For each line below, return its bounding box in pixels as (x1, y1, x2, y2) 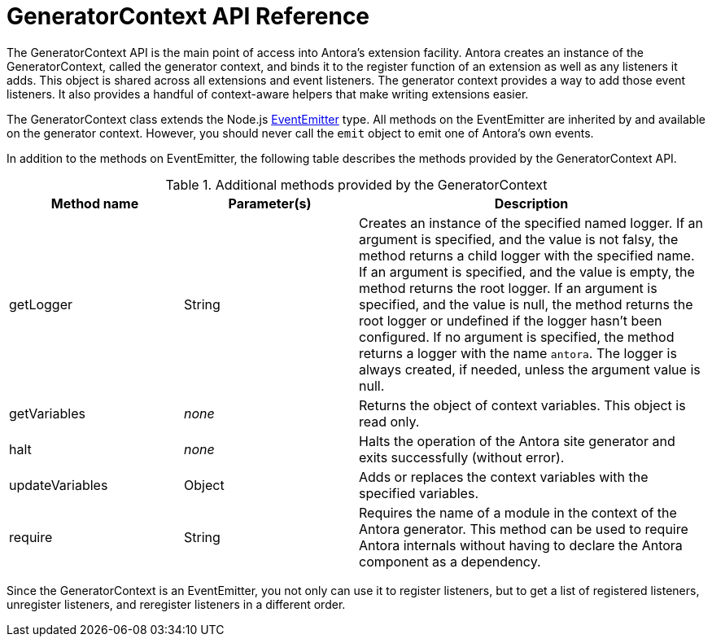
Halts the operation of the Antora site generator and (359, 432, 675, 449)
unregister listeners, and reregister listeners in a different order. (7, 597, 346, 611)
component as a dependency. (359, 553, 541, 570)
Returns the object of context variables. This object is (359, 396, 686, 413)
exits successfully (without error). (359, 448, 565, 466)
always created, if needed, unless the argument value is (359, 361, 701, 378)
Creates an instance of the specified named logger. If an (359, 214, 704, 231)
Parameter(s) (228, 195, 312, 212)
